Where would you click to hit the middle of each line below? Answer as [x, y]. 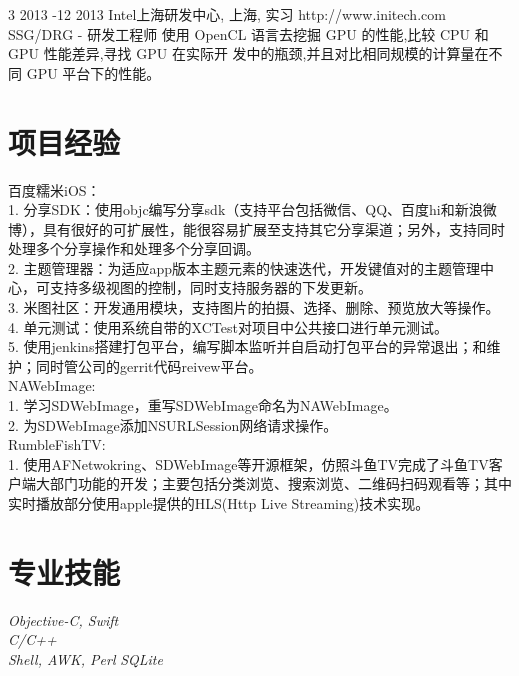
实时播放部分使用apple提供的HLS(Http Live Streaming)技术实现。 [219, 503]
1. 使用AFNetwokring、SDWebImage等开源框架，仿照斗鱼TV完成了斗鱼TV [248, 463]
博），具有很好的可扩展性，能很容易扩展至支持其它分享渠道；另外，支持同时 [256, 228]
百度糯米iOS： [54, 189]
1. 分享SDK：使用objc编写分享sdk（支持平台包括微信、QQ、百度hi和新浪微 [252, 209]
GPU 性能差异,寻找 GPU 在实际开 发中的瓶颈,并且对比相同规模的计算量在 [248, 53]
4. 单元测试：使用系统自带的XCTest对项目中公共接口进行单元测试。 [228, 326]
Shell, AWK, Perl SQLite [85, 658]
